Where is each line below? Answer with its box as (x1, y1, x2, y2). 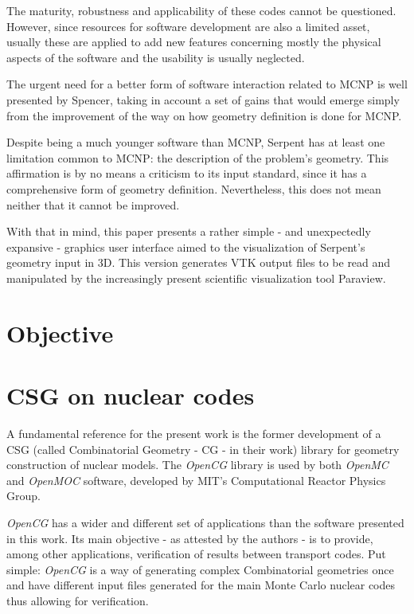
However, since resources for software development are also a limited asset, (6, 18, 370, 34)
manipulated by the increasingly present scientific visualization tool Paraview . (6, 269, 386, 286)
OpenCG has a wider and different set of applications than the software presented (6, 514, 404, 530)
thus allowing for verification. (6, 592, 149, 608)
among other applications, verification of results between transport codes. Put (6, 546, 386, 562)
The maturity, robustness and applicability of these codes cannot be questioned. (6, 2, 396, 18)
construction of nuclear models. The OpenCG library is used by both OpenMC (6, 456, 389, 473)
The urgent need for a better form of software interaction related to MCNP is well (6, 76, 408, 92)
